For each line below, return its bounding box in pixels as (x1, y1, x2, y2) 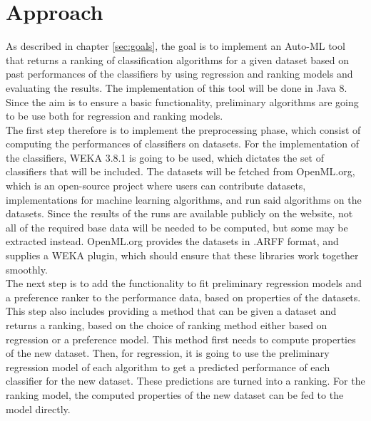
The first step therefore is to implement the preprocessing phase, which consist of (6, 122, 361, 137)
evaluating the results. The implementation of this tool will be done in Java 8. (6, 80, 347, 95)
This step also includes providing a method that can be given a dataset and (6, 303, 337, 318)
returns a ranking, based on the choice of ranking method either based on (6, 318, 327, 332)
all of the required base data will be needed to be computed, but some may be (6, 219, 348, 234)
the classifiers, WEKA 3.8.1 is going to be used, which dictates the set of (6, 150, 325, 165)
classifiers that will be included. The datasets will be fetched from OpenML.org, (6, 164, 355, 179)
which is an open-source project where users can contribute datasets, (6, 178, 306, 193)
